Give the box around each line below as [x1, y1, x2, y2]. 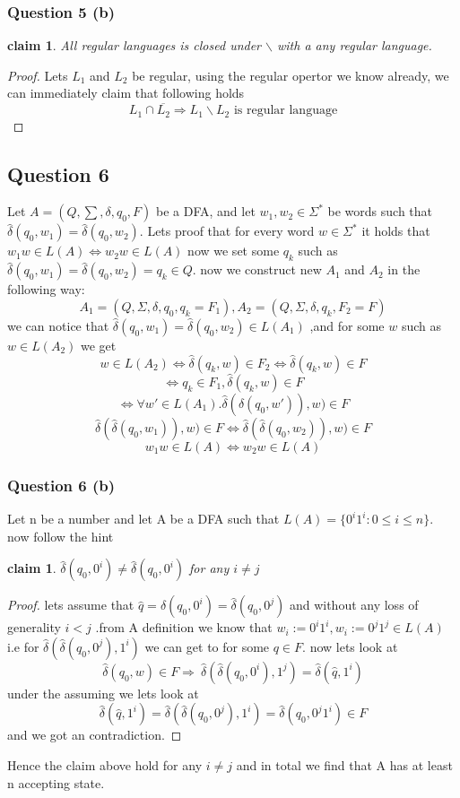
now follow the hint [7, 526, 114, 545]
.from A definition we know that [95, 618, 273, 637]
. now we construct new [192, 260, 322, 279]
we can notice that [7, 316, 109, 334]
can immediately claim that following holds [7, 83, 245, 102]
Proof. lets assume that [7, 595, 135, 614]
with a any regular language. [277, 36, 432, 55]
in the [387, 260, 421, 279]
